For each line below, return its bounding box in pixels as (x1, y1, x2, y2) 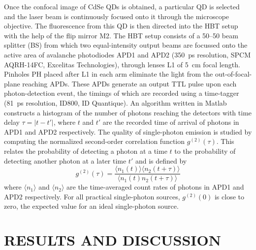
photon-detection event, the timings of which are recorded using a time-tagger (4, 88, 239, 98)
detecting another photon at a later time (4, 155, 127, 166)
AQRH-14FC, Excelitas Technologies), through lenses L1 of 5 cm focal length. (4, 59, 240, 69)
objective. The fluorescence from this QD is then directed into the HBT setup (4, 21, 238, 31)
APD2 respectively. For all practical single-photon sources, (4, 191, 180, 201)
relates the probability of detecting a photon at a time (4, 145, 167, 156)
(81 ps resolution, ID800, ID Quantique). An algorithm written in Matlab (4, 97, 227, 108)
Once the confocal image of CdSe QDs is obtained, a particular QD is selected (4, 1, 240, 11)
